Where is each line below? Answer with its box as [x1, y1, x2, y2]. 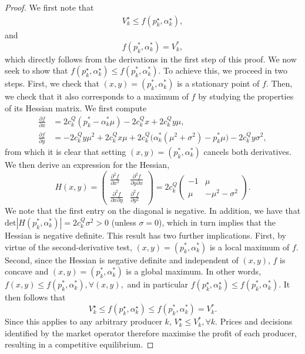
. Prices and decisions [215, 315, 293, 327]
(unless [111, 216, 136, 228]
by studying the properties [198, 90, 294, 102]
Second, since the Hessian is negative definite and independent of [5, 253, 239, 266]
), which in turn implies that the [159, 216, 276, 228]
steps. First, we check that [5, 77, 100, 90]
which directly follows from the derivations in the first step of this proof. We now [5, 52, 297, 65]
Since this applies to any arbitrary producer [5, 315, 162, 327]
